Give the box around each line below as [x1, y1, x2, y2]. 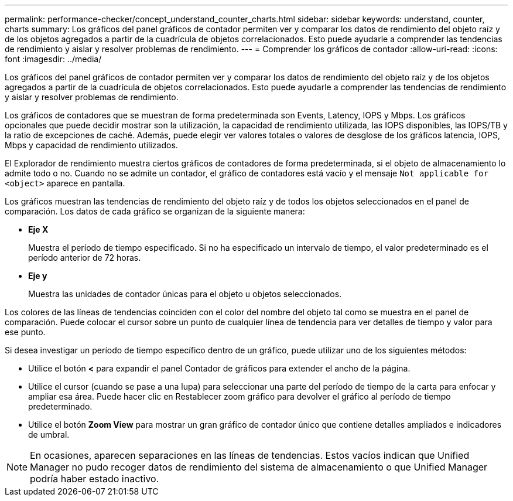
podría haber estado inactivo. [30, 473, 159, 485]
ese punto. [5, 327, 46, 337]
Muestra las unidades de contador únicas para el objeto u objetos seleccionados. [28, 289, 342, 299]
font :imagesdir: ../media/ [5, 54, 102, 64]
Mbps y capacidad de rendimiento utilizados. [5, 140, 178, 150]
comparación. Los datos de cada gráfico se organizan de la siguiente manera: [5, 206, 305, 216]
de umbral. [28, 430, 70, 439]
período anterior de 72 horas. [28, 253, 141, 263]
